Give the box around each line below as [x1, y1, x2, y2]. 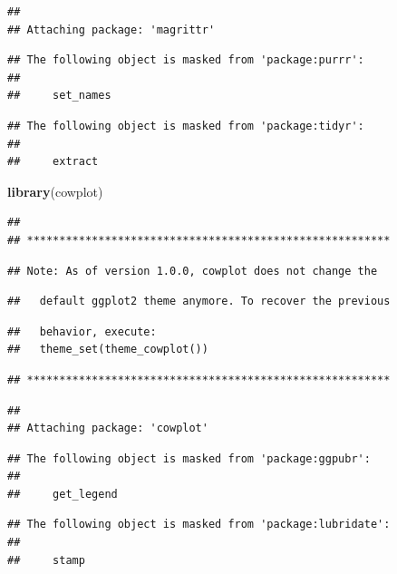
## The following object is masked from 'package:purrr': [7, 54, 364, 67]
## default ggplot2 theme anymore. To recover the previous [7, 295, 391, 308]
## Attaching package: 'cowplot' [7, 422, 208, 435]
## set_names [7, 89, 111, 102]
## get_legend [7, 487, 118, 501]
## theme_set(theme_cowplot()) [7, 343, 208, 356]
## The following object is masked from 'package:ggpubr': [7, 452, 371, 465]
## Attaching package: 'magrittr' [7, 23, 216, 36]
